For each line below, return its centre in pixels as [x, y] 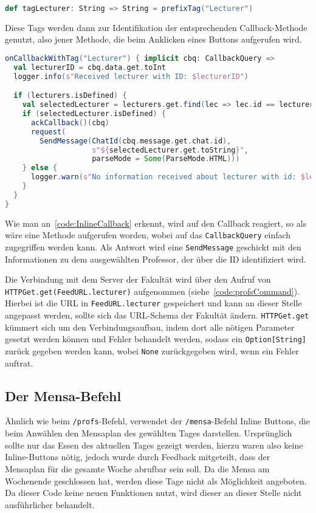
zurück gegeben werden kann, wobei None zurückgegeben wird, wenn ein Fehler [152, 351]
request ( [48, 132]
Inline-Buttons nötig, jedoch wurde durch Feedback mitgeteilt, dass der [138, 457]
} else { [39, 168]
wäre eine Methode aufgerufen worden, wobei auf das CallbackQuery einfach [148, 235]
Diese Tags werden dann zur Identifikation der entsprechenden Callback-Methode [156, 27]
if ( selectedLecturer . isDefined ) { [94, 114]
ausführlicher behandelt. [50, 504]
